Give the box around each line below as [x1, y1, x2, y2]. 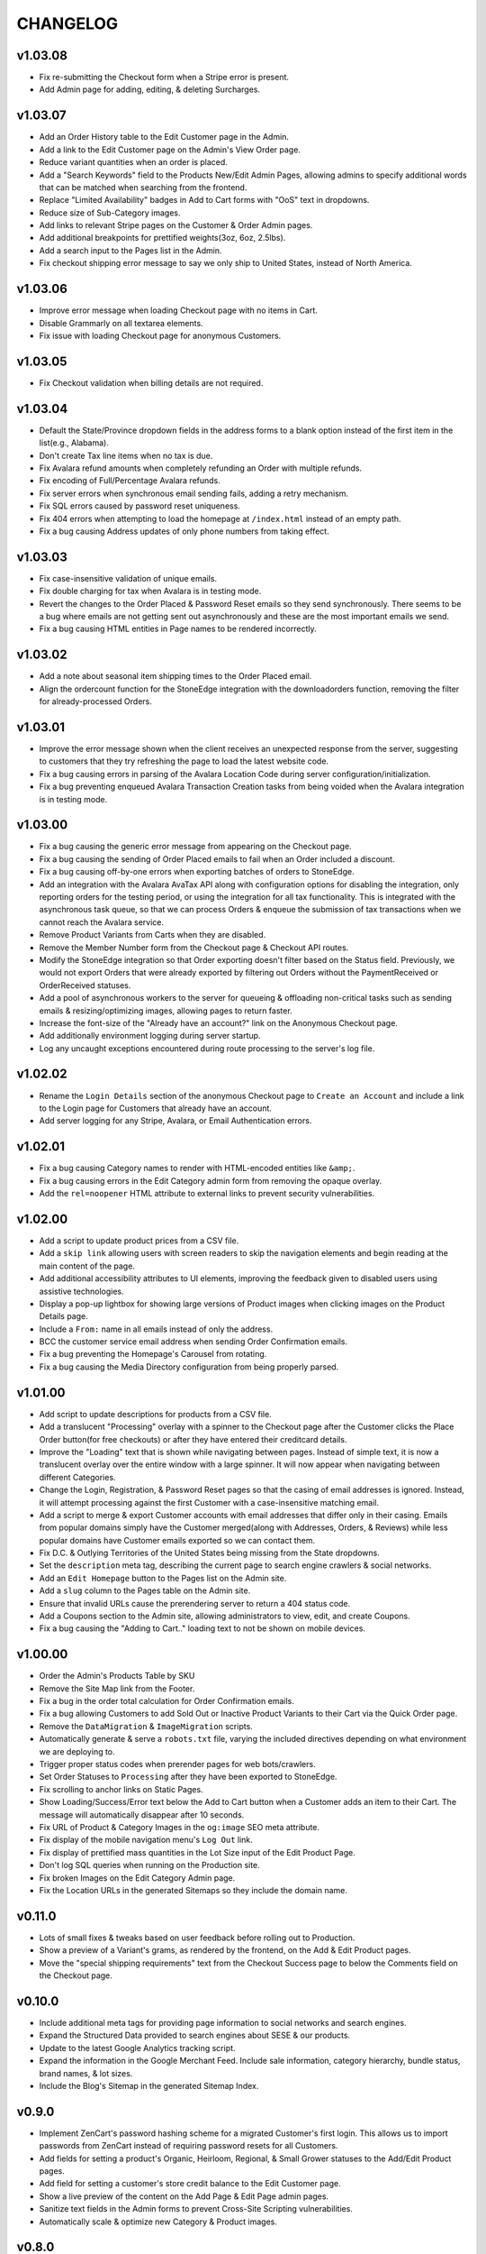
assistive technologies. [39, 1286, 124, 1297]
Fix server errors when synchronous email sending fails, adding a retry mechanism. [39, 488, 349, 499]
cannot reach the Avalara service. [39, 916, 165, 928]
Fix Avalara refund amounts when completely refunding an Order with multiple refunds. [39, 463, 363, 473]
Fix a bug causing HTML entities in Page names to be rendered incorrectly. [39, 623, 317, 635]
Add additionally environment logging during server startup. [39, 1031, 261, 1041]
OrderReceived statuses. [39, 979, 131, 991]
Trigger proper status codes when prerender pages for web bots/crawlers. [39, 1759, 316, 1770]
